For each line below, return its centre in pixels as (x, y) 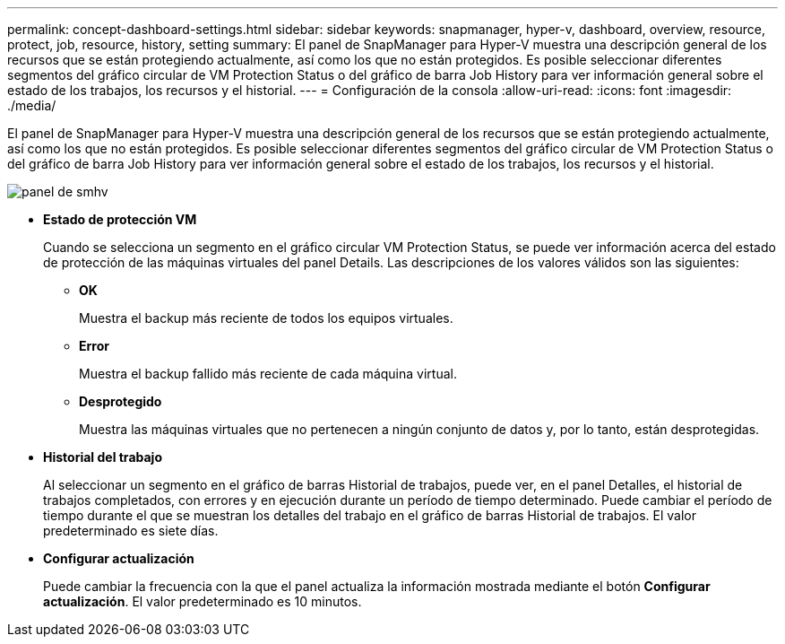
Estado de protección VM (120, 219)
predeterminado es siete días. (131, 531)
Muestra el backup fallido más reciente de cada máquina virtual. (268, 374)
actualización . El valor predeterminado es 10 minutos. (203, 601)
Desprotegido (121, 401)
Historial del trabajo (103, 457)
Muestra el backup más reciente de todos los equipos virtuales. (266, 318)
